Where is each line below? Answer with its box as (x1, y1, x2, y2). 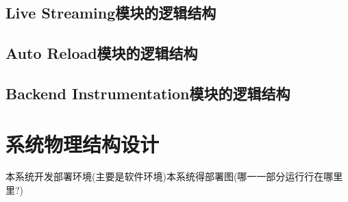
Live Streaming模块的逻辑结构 (5, 2, 216, 23)
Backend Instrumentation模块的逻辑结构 (5, 82, 290, 103)
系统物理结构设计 (5, 129, 160, 157)
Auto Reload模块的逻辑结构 (5, 42, 198, 64)
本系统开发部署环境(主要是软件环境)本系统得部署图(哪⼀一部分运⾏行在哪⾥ (5, 169, 343, 184)
